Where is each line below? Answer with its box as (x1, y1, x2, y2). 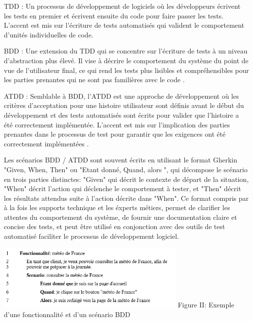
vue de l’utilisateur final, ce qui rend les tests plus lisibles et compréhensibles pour (4, 65, 249, 75)
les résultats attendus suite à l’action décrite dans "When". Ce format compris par (4, 193, 249, 203)
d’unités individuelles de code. (4, 29, 93, 39)
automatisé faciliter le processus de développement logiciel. (4, 231, 179, 241)
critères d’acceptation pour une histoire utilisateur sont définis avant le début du (4, 100, 244, 110)
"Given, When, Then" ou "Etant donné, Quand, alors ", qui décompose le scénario (4, 164, 248, 174)
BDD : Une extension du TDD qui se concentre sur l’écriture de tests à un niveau (4, 46, 248, 56)
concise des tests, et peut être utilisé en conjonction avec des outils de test (4, 221, 225, 232)
